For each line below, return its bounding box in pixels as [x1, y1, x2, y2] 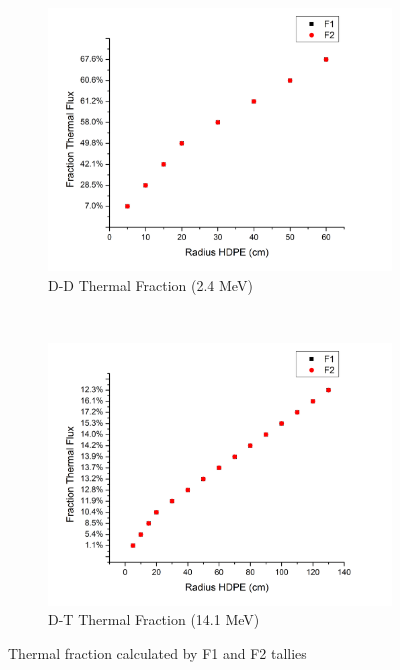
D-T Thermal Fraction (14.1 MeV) [48, 609, 260, 630]
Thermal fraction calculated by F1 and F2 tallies [8, 642, 307, 663]
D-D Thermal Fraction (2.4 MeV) [48, 274, 253, 295]
